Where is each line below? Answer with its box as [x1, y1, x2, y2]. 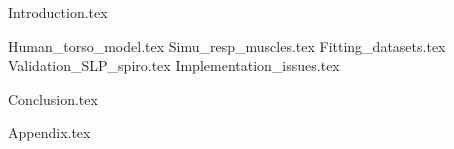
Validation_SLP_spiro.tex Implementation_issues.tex [8, 55, 340, 76]
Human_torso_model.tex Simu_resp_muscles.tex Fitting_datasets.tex [8, 35, 446, 56]
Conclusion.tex [8, 88, 98, 109]
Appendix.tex [8, 122, 91, 143]
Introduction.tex [8, 2, 108, 22]
